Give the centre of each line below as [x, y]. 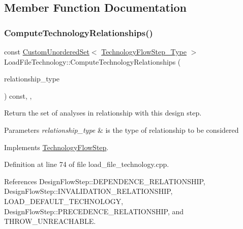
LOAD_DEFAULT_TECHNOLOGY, [64, 201]
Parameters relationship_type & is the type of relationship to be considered [121, 130]
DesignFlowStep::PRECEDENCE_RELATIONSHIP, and [94, 211]
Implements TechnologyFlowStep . [56, 147]
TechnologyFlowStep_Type [144, 51]
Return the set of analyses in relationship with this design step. [103, 113]
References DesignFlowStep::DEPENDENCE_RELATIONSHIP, [105, 181]
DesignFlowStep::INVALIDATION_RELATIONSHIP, [88, 191]
